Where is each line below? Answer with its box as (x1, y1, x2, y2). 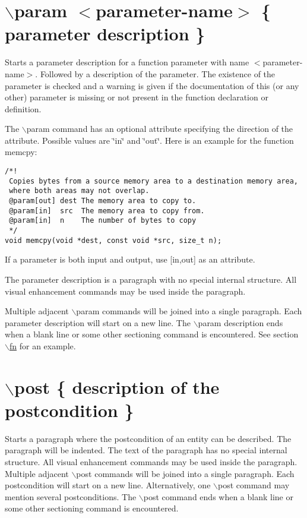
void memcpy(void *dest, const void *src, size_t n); (5, 236, 222, 245)
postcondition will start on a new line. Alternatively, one (5, 479, 211, 491)
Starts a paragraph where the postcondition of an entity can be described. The (5, 432, 292, 444)
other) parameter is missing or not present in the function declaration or (5, 91, 268, 103)
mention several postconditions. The (5, 490, 137, 503)
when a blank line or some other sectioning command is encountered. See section (5, 328, 299, 340)
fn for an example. (9, 339, 76, 352)
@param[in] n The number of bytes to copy (9, 216, 197, 225)
